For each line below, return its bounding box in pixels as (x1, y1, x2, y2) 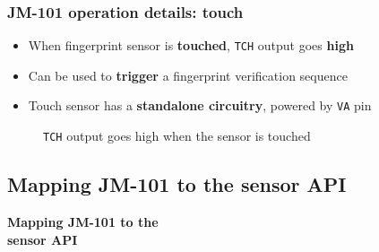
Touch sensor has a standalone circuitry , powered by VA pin (28, 96, 372, 115)
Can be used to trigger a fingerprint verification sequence (28, 65, 348, 84)
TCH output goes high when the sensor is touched (43, 126, 311, 145)
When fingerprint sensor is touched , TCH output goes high (28, 36, 354, 55)
